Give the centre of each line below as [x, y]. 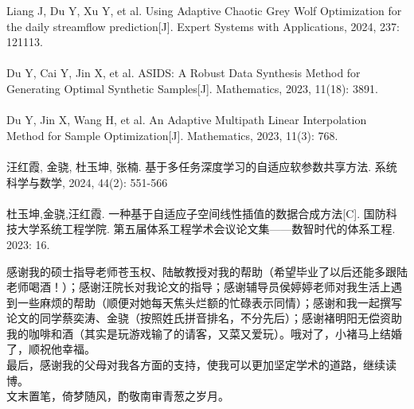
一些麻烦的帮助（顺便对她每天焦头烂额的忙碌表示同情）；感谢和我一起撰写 [209, 302]
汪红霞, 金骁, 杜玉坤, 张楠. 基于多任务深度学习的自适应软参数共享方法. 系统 [202, 166]
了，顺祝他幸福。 [51, 349]
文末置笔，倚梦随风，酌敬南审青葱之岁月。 [118, 396]
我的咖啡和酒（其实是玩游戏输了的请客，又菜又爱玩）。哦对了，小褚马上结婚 [204, 333]
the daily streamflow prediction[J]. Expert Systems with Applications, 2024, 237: [203, 26]
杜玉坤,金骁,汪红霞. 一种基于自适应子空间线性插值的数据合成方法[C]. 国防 [196, 213]
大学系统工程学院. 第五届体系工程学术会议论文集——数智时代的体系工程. [206, 229]
